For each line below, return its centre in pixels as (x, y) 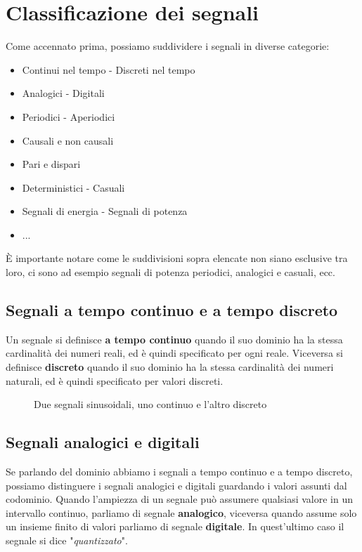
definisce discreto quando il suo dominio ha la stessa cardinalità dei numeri (170, 367)
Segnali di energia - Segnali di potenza (105, 211)
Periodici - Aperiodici (69, 116)
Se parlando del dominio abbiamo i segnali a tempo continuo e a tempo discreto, (179, 472)
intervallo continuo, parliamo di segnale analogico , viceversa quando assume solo (181, 512)
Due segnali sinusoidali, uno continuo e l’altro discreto (150, 404)
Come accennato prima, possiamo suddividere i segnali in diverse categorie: (168, 46)
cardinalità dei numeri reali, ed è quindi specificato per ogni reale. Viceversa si (174, 353)
